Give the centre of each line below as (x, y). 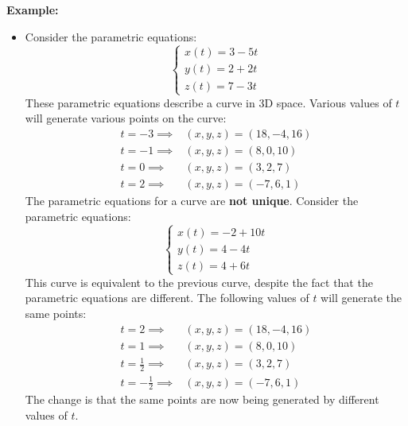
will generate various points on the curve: (126, 118)
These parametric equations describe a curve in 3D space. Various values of (208, 102)
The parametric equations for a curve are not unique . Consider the (192, 201)
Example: (33, 10)
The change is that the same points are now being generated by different (202, 399)
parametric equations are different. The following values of (167, 298)
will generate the (361, 298)
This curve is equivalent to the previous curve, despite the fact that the (199, 282)
